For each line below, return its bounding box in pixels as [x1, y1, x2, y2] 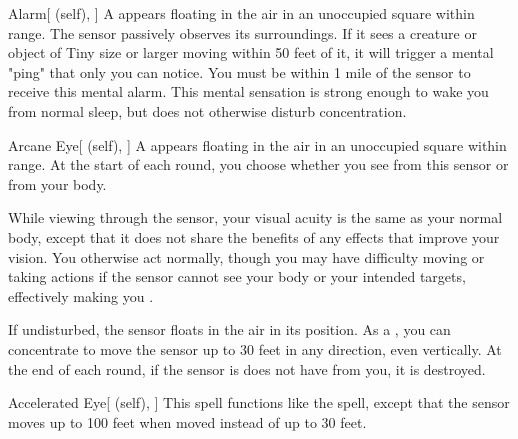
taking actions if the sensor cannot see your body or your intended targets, [8, 266, 466, 287]
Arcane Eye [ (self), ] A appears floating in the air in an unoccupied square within [8, 134, 507, 155]
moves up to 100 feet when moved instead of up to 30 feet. [8, 411, 367, 432]
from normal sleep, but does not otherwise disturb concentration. [8, 100, 407, 121]
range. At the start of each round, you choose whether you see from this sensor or [8, 154, 509, 175]
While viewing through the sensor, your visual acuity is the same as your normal [8, 207, 503, 228]
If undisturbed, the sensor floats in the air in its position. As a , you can [8, 319, 451, 340]
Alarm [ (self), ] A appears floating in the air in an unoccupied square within [8, 3, 475, 23]
